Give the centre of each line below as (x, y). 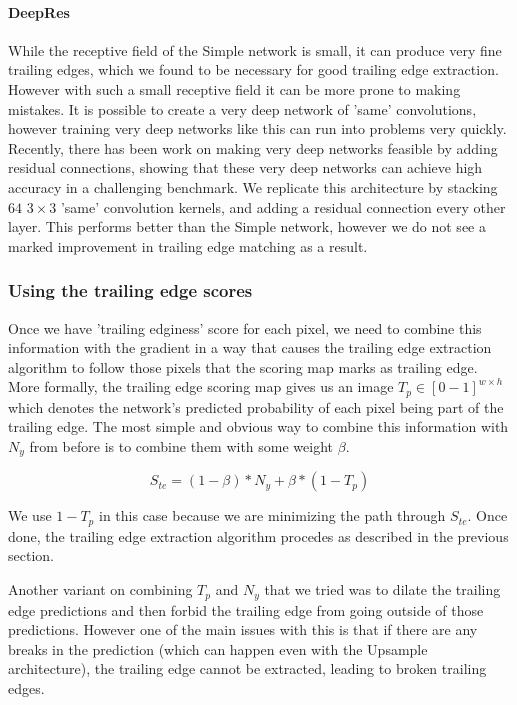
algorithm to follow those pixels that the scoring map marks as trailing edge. (243, 366)
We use (30, 515)
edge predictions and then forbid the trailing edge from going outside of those (246, 609)
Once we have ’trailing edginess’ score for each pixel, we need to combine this (245, 327)
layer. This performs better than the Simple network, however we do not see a (247, 226)
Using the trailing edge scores (130, 290)
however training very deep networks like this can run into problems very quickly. (257, 128)
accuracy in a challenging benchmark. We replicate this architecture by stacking (253, 186)
